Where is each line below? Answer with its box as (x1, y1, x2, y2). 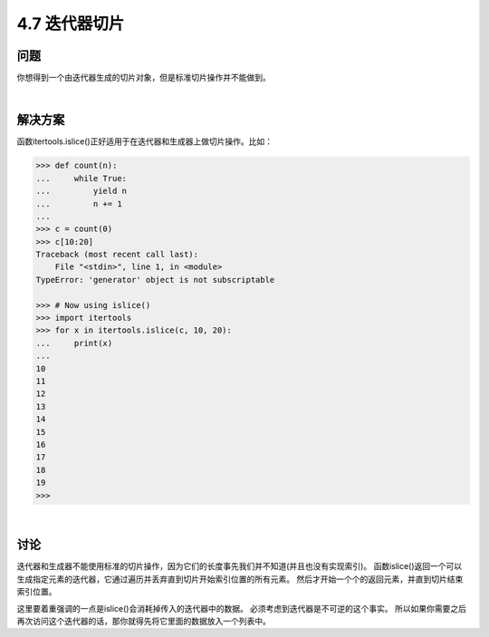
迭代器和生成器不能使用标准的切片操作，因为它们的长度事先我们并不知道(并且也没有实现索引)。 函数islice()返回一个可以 (16, 561, 463, 572)
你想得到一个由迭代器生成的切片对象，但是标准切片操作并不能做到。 (16, 72, 271, 83)
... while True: (35, 173, 127, 183)
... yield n (35, 186, 127, 197)
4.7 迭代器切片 (16, 14, 125, 34)
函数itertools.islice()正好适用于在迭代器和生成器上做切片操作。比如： (16, 136, 273, 147)
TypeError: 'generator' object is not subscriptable (35, 275, 275, 285)
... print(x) (35, 338, 113, 348)
